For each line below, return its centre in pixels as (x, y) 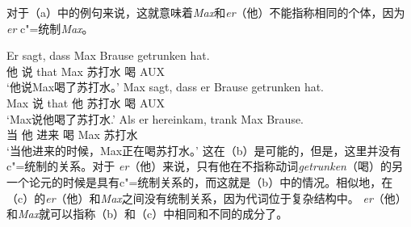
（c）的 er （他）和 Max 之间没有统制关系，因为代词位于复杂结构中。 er (190, 198)
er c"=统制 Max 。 (50, 28)
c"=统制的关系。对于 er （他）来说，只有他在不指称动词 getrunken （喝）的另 (205, 166)
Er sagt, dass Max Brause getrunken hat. (108, 55)
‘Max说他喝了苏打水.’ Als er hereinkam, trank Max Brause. (155, 118)
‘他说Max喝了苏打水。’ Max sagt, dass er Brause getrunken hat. (166, 87)
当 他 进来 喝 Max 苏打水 (72, 135)
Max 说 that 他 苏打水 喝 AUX (86, 102)
